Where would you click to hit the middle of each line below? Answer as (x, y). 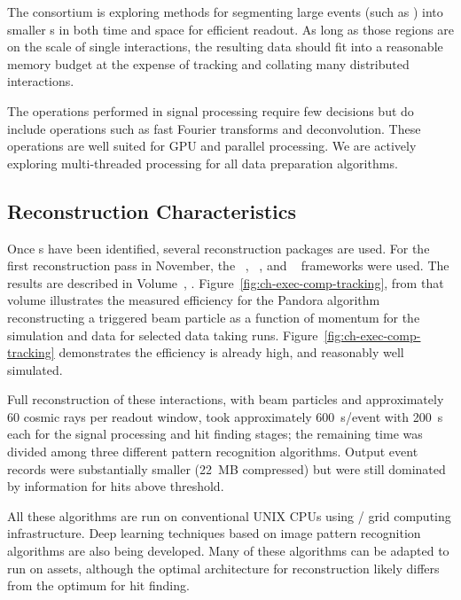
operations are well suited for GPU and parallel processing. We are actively (212, 146)
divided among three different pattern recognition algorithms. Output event (213, 452)
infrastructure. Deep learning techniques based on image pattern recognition (214, 533)
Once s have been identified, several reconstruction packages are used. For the (219, 248)
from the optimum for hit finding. (98, 585)
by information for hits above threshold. (116, 486)
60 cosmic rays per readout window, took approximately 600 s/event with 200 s (225, 416)
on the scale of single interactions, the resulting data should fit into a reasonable (225, 47)
